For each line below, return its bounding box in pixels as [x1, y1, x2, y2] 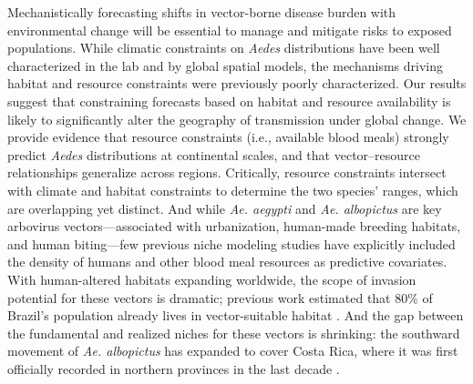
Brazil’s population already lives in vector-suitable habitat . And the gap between [7, 306, 464, 325]
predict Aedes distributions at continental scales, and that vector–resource [7, 145, 420, 164]
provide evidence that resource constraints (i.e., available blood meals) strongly [7, 127, 449, 147]
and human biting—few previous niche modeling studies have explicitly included [7, 234, 456, 253]
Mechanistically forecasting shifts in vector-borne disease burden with [7, 3, 396, 21]
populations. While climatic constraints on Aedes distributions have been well [7, 38, 440, 57]
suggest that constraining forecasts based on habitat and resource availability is [7, 91, 451, 110]
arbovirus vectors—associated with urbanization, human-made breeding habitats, [7, 217, 461, 236]
